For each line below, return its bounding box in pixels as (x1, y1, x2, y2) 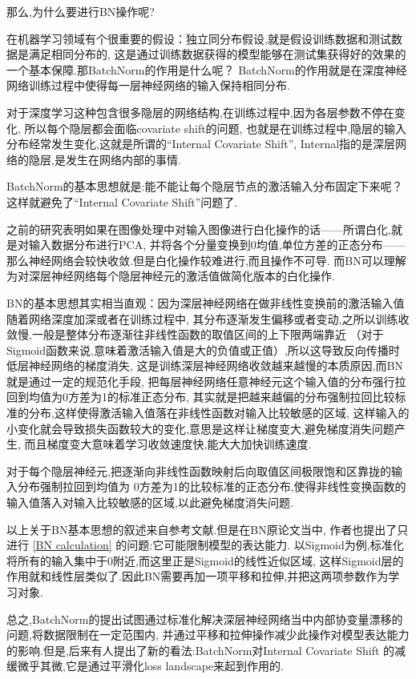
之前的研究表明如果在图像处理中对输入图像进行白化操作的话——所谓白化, (6, 220, 391, 237)
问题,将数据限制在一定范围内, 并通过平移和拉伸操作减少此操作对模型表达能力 (6, 626, 410, 643)
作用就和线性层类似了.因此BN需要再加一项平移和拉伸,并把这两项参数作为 (6, 568, 389, 585)
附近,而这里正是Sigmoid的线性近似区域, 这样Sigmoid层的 (113, 552, 404, 569)
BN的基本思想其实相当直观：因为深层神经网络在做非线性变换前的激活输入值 (6, 294, 405, 311)
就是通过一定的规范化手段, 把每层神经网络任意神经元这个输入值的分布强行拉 (6, 372, 406, 389)
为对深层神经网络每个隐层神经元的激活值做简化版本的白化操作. (6, 267, 335, 284)
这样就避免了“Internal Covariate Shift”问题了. (6, 193, 238, 210)
